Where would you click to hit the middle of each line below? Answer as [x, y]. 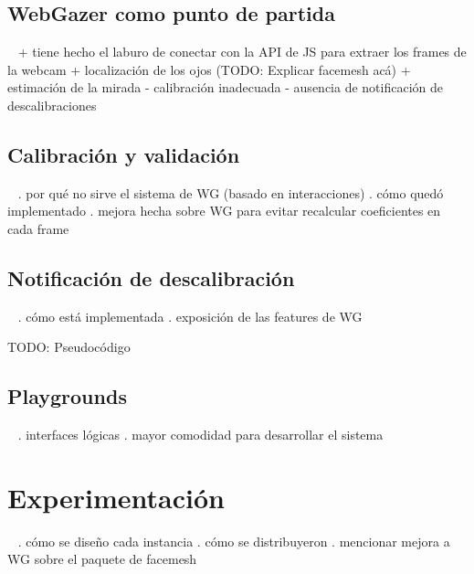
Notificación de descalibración [151, 277]
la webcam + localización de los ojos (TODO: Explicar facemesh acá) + [209, 69]
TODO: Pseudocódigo [69, 347]
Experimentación [116, 497]
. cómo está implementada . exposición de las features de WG [190, 316]
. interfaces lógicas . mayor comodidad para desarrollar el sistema [200, 435]
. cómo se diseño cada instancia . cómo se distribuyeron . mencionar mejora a [234, 541]
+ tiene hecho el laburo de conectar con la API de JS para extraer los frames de [242, 52]
